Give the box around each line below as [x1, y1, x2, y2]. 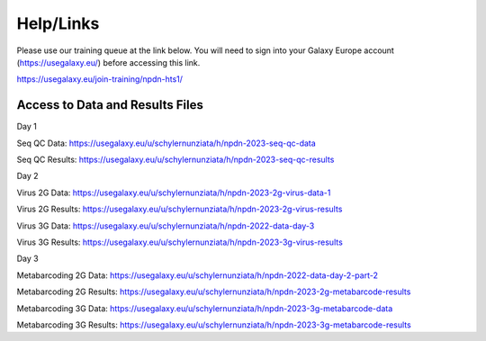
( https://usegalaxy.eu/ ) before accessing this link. [16, 57, 201, 67]
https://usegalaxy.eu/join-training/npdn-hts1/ [16, 74, 184, 85]
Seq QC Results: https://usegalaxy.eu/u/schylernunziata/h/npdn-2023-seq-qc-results [16, 154, 335, 166]
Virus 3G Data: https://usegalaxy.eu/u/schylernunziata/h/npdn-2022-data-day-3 [16, 220, 315, 231]
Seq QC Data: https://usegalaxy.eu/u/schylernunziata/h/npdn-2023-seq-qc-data [16, 138, 317, 148]
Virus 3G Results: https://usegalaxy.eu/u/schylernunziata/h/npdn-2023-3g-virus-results [16, 237, 344, 247]
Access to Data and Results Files [16, 97, 204, 112]
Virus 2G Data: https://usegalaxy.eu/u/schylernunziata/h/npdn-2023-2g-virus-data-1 [16, 187, 331, 198]
